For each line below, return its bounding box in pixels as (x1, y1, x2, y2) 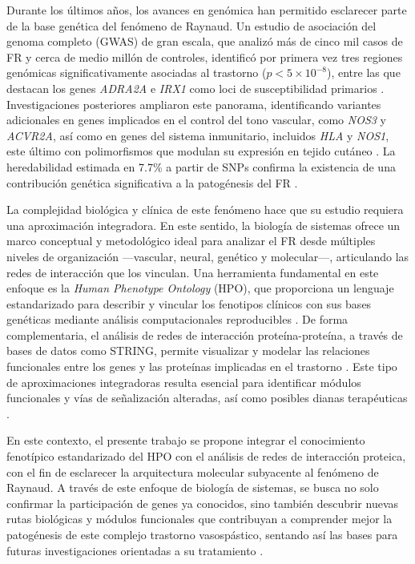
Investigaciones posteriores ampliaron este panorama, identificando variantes (6, 95, 381, 112)
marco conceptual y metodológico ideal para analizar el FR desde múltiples (6, 232, 376, 249)
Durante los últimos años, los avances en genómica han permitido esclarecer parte (6, 2, 407, 18)
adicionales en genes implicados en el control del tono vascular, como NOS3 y (6, 111, 387, 128)
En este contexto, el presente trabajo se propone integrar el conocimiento (6, 432, 365, 449)
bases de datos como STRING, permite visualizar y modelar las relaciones (6, 342, 370, 359)
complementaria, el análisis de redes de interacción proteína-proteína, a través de (6, 326, 403, 343)
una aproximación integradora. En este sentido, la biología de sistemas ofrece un (6, 216, 401, 233)
